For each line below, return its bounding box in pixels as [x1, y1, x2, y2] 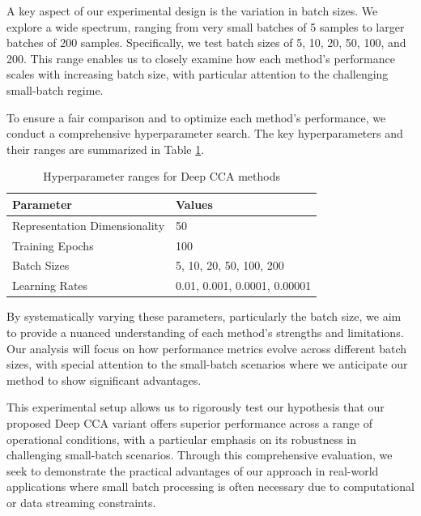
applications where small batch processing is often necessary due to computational [6, 478, 415, 495]
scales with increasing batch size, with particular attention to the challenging [6, 66, 389, 83]
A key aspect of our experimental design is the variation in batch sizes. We [6, 2, 378, 19]
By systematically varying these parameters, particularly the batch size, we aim [6, 308, 402, 325]
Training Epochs [12, 237, 94, 254]
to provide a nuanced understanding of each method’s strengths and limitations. [6, 324, 404, 340]
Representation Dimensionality [12, 216, 165, 233]
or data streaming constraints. [6, 493, 156, 510]
